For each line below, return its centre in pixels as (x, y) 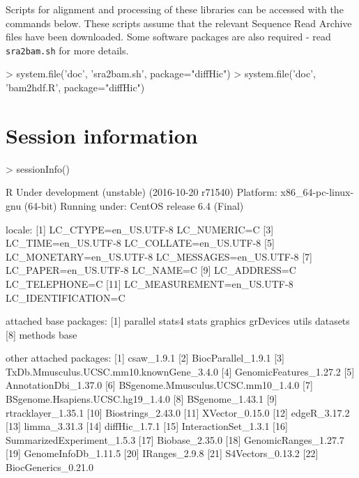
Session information (102, 135)
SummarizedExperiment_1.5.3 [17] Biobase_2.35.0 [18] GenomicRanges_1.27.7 (175, 439)
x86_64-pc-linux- (317, 192)
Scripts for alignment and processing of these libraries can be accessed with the (175, 9)
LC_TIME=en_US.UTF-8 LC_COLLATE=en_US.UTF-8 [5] (140, 243)
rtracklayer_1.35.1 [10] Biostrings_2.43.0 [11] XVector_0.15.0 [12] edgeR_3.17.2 (178, 412)
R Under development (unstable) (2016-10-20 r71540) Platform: (142, 192)
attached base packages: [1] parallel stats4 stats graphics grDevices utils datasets (178, 321)
